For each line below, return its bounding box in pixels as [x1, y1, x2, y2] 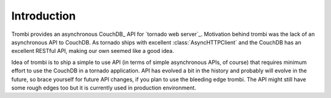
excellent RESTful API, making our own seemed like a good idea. [11, 47, 174, 55]
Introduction [11, 9, 76, 23]
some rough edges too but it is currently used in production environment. [11, 84, 196, 91]
